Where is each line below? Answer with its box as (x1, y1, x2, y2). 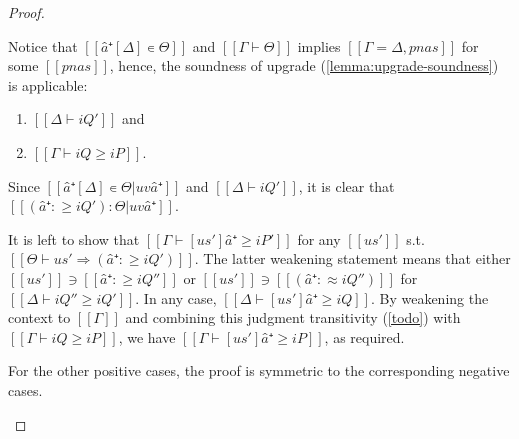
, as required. (324, 326, 405, 347)
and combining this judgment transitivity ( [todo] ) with (125, 307, 461, 328)
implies (297, 35, 341, 56)
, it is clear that (298, 175, 395, 196)
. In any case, (135, 287, 217, 308)
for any (297, 228, 341, 249)
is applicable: (8, 74, 88, 95)
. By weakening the (370, 287, 489, 308)
